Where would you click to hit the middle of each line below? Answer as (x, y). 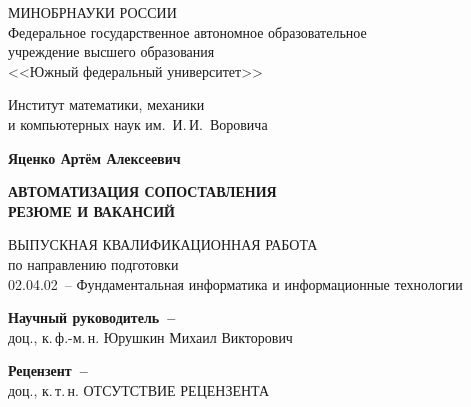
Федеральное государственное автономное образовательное (187, 31)
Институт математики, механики (106, 104)
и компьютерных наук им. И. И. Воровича (138, 123)
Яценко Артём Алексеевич (94, 157)
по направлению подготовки (93, 263)
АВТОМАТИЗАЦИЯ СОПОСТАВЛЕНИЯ (142, 191)
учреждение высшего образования (111, 51)
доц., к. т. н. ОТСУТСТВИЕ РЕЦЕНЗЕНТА (139, 389)
